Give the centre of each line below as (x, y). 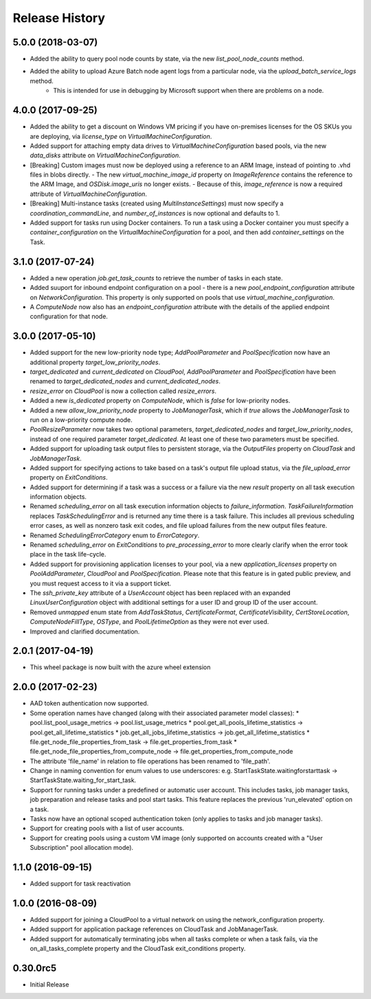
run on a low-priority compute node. (81, 420)
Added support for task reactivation (80, 884)
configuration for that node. (69, 317)
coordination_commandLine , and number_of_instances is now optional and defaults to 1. (155, 213)
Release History (59, 18)
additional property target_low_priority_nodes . (95, 362)
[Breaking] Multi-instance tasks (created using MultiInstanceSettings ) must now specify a (157, 203)
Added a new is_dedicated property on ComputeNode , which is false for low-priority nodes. (160, 401)
